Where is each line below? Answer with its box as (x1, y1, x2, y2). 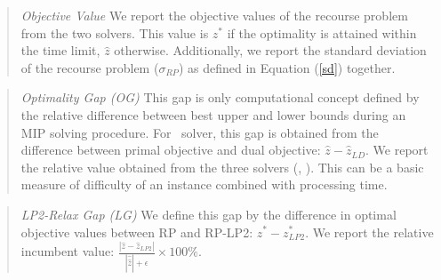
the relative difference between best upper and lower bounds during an (20, 105, 406, 124)
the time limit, (20, 41, 100, 60)
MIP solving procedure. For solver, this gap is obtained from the (20, 123, 379, 141)
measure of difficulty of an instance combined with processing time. (20, 175, 388, 194)
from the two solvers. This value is (20, 23, 209, 42)
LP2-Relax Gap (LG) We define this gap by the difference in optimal (20, 204, 397, 223)
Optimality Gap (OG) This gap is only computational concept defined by (20, 88, 420, 107)
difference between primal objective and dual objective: (20, 140, 321, 159)
